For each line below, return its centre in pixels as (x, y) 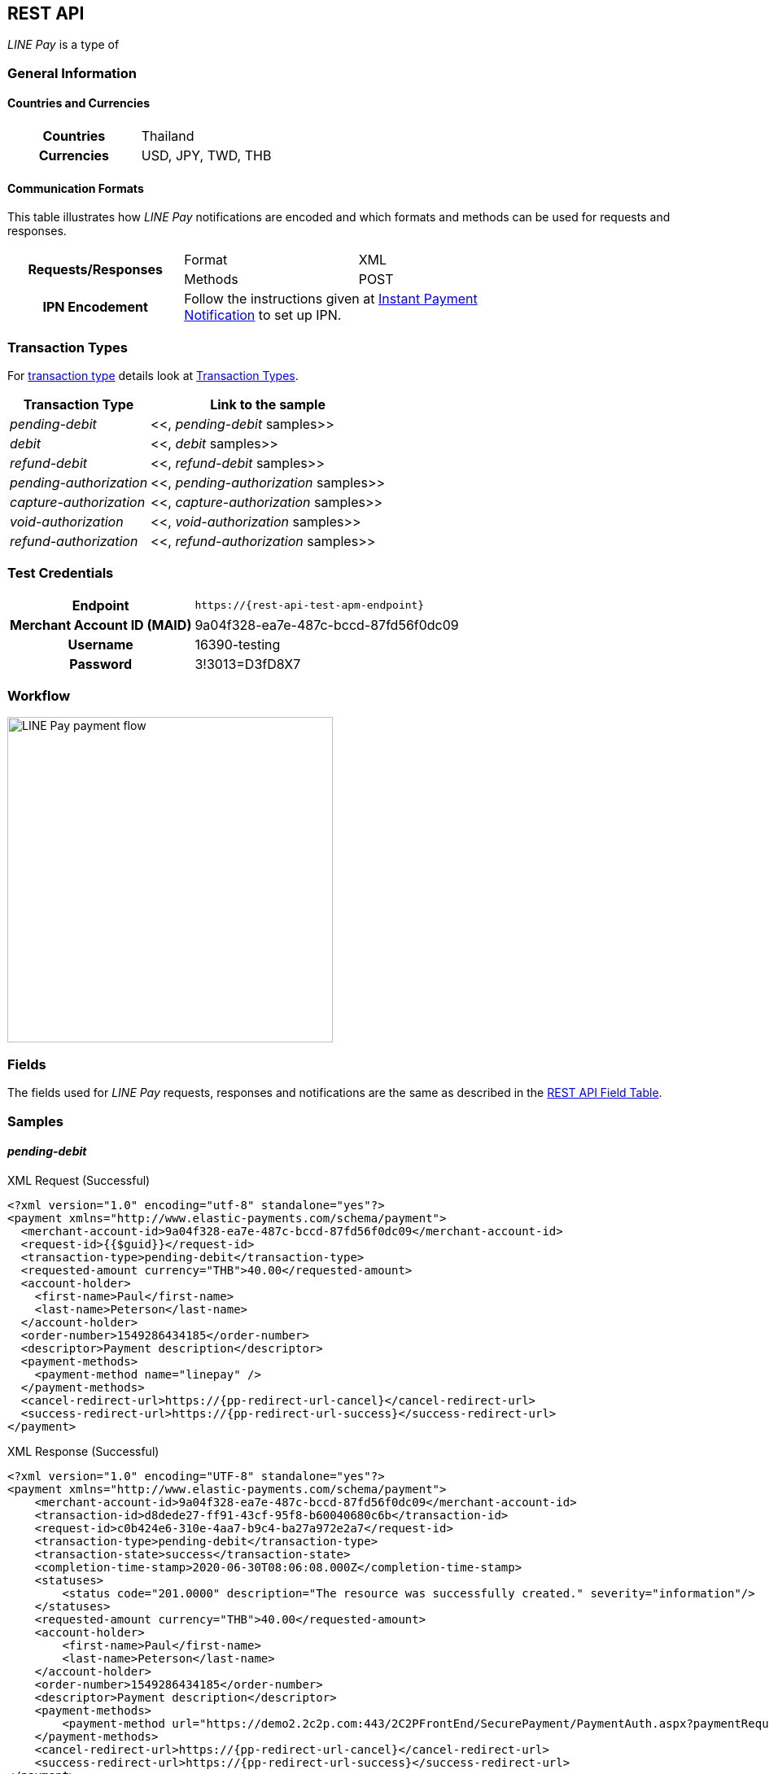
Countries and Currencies (79, 103)
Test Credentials (61, 573)
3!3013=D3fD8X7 (248, 664)
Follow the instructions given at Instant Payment (331, 299)
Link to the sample (268, 404)
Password (101, 664)
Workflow (39, 696)
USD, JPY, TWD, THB (206, 156)
